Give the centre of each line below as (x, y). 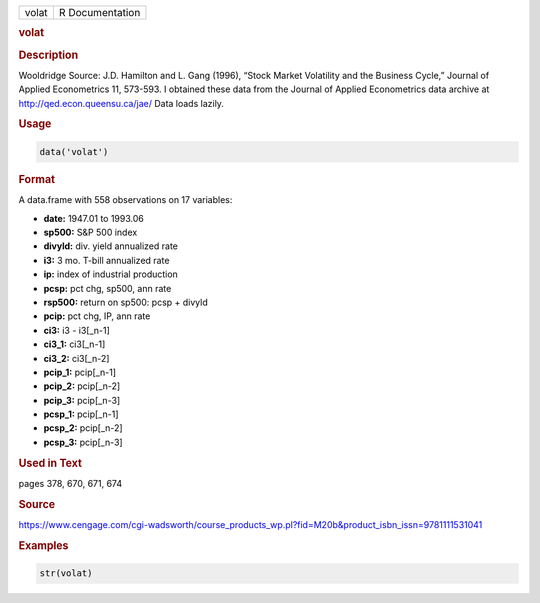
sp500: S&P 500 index (90, 232)
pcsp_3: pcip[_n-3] (83, 442)
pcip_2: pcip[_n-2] (82, 386)
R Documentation (99, 12)
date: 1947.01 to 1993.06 (93, 218)
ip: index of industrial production (111, 274)
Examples (43, 545)
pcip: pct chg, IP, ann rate (97, 316)
